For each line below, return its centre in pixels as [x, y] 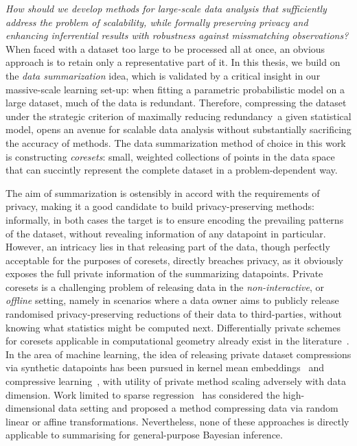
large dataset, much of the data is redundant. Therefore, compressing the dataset [176, 103]
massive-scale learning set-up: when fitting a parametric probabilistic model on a [175, 89]
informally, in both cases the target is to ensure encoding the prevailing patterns [175, 219]
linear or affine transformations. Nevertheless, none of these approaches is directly [177, 421]
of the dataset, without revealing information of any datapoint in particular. [166, 233]
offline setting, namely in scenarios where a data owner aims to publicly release [172, 300]
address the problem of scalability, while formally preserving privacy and [157, 22]
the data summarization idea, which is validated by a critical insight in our [163, 75]
